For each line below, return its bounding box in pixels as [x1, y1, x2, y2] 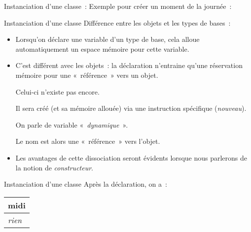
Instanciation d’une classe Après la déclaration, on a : [4, 179, 167, 189]
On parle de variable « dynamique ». [15, 119, 128, 130]
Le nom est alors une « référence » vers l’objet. [15, 136, 160, 146]
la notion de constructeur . [15, 162, 94, 172]
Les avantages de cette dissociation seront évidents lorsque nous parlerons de [15, 152, 248, 163]
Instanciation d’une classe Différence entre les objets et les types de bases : [4, 17, 231, 28]
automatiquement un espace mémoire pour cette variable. [15, 43, 189, 54]
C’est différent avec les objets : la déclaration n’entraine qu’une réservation [15, 60, 243, 70]
